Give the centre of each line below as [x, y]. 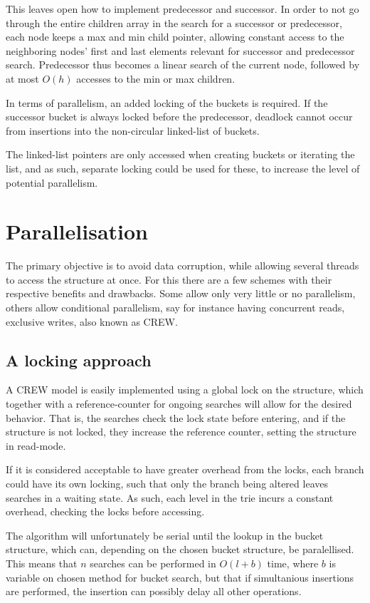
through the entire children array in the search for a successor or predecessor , [174, 22]
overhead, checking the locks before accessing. [105, 511]
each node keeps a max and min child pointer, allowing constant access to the [175, 37]
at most [22, 78]
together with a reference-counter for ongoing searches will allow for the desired [179, 404]
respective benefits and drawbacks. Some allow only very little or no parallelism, [181, 293]
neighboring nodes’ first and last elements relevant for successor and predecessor [180, 50]
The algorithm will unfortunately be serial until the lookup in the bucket [165, 535]
